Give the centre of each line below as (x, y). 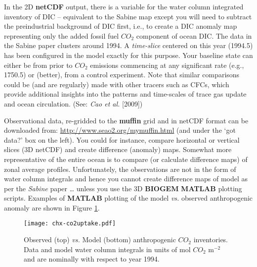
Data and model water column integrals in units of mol (107, 249)
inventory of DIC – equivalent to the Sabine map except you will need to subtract (128, 16)
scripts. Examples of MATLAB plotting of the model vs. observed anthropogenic (128, 198)
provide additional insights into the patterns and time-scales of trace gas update (125, 94)
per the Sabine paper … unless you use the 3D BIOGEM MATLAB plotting (123, 188)
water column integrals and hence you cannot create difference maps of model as (126, 179)
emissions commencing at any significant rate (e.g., (167, 65)
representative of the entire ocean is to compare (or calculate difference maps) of (126, 159)
